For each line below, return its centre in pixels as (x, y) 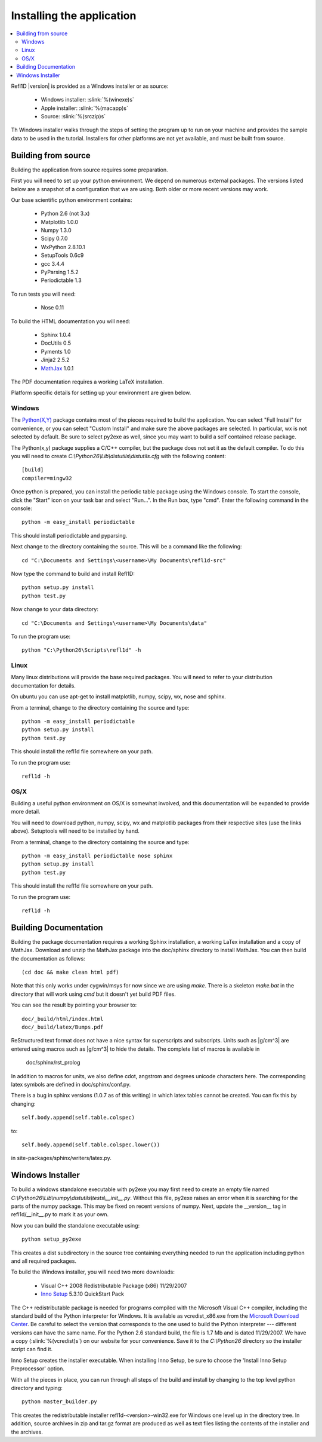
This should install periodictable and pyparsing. (69, 535)
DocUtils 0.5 (56, 343)
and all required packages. (44, 1261)
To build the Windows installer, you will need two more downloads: (93, 1272)
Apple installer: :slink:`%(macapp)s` (84, 108)
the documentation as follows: (48, 958)
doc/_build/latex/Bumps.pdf (63, 1027)
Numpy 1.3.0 (56, 231)
